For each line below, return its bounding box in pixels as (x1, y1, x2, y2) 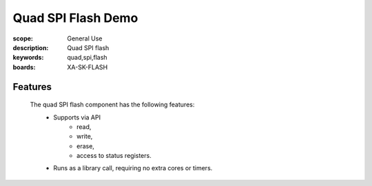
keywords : (12, 54, 44, 62)
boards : (12, 62, 36, 71)
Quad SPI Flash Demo (12, 10, 138, 25)
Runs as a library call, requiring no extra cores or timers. (53, 164, 213, 172)
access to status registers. (76, 152, 152, 160)
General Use (67, 34, 103, 43)
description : (12, 43, 49, 51)
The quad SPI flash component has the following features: (30, 100, 195, 109)
